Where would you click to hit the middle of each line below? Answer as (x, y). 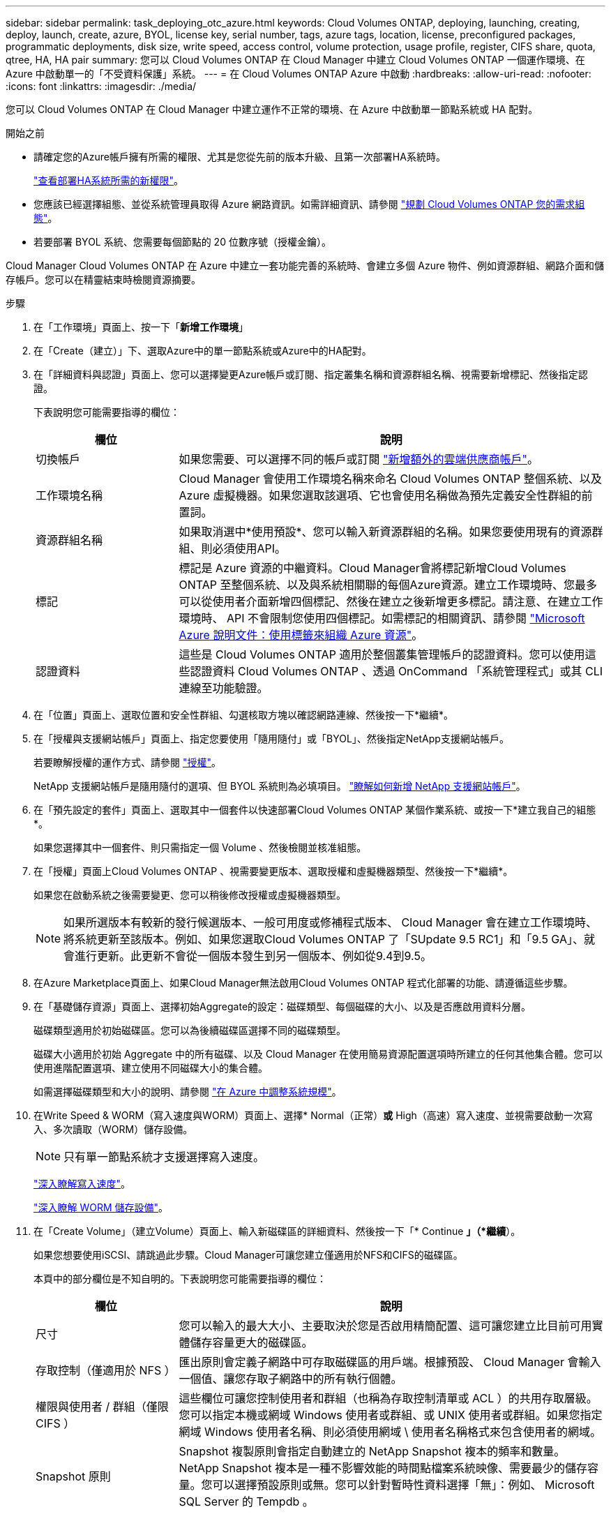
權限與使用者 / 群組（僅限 (102, 1407)
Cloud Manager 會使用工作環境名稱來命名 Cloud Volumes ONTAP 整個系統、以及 (390, 479)
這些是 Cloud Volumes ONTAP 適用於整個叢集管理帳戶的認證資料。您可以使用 (382, 654)
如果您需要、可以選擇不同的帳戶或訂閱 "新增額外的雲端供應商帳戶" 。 (359, 459)
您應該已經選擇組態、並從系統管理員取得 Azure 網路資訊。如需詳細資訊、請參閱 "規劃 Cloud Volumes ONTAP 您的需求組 (309, 204)
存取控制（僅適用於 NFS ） (106, 1370)
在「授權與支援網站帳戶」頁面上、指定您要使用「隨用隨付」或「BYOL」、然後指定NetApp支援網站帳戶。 (271, 739)
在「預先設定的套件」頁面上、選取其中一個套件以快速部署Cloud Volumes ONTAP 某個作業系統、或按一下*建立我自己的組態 (315, 810)
